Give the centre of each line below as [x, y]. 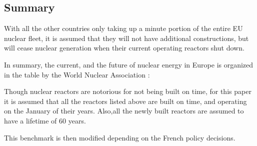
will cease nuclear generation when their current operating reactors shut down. [124, 48]
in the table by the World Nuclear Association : [77, 74]
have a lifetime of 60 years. [45, 120]
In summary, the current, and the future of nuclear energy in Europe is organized [129, 64]
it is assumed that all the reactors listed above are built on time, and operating [125, 101]
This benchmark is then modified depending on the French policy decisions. [120, 137]
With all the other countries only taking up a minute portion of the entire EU [123, 28]
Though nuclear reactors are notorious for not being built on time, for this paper [128, 91]
